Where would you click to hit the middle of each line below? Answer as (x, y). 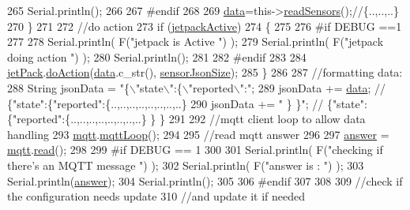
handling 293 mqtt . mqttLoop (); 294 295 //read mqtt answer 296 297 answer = (198, 134)
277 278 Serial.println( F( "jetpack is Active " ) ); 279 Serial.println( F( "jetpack (196, 41)
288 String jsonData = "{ (68, 87)
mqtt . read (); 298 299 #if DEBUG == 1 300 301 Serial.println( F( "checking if (195, 150)
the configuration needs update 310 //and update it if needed (156, 196)
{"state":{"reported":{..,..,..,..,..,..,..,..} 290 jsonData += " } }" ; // (166, 103)
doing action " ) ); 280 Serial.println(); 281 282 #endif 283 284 (157, 56)
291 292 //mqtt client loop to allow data (267, 119)
